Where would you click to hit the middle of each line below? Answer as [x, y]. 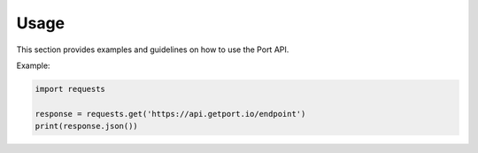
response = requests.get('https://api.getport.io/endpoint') [170, 114]
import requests [70, 89]
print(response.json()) [87, 126]
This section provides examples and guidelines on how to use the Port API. [153, 50]
